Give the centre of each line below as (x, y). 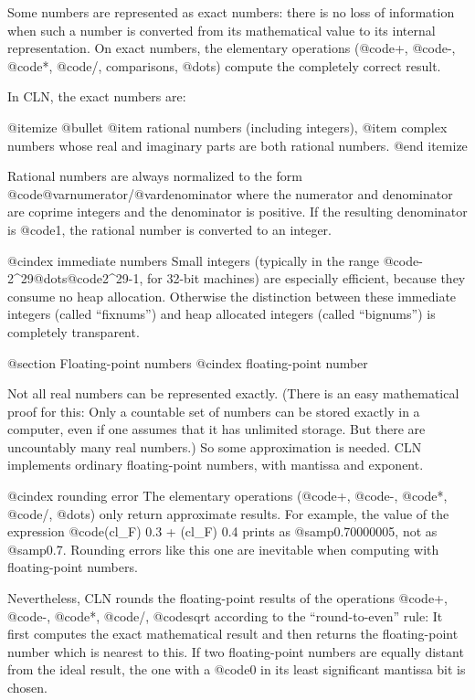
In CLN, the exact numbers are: (97, 96)
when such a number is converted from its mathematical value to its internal (222, 30)
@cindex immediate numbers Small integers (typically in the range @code (213, 260)
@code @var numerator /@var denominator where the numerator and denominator (230, 193)
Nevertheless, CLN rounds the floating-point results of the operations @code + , (227, 598)
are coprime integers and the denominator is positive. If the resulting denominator (237, 212)
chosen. (28, 687)
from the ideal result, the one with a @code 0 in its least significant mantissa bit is (237, 669)
